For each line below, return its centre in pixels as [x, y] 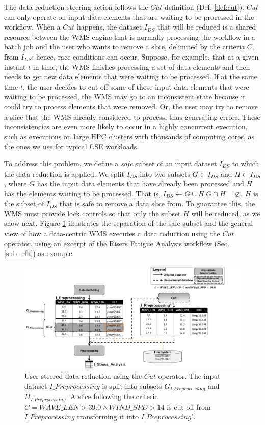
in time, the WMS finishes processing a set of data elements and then [141, 66]
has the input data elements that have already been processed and [140, 183]
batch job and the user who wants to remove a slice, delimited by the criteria [125, 47]
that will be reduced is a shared [207, 27]
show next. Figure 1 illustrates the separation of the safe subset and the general [129, 223]
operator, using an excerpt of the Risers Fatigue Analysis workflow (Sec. [117, 243]
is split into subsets [132, 386]
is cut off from [189, 406]
